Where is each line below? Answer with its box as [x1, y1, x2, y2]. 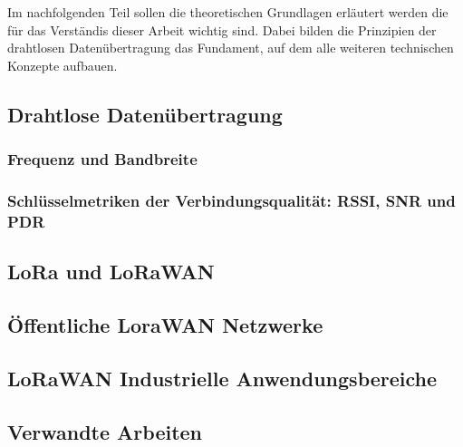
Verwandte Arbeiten [7, 417, 203, 445]
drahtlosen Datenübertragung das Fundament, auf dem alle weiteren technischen [7, 38, 454, 57]
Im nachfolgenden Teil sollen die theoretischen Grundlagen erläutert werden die [7, 3, 449, 21]
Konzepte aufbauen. [7, 55, 118, 74]
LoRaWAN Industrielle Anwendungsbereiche [7, 364, 438, 392]
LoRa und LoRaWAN [7, 258, 215, 286]
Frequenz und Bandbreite [7, 148, 198, 170]
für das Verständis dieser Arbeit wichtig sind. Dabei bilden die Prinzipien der [7, 20, 437, 39]
